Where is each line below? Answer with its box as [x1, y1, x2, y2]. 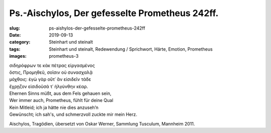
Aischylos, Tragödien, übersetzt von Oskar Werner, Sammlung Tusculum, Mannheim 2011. [9, 120, 195, 126]
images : [9, 53, 27, 59]
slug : [9, 25, 20, 31]
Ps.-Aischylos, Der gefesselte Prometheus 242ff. [9, 8, 219, 19]
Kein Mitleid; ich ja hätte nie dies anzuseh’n [9, 104, 99, 110]
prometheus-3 [49, 53, 79, 59]
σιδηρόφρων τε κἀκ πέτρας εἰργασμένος [9, 62, 95, 68]
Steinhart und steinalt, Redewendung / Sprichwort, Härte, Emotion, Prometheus [49, 46, 213, 52]
